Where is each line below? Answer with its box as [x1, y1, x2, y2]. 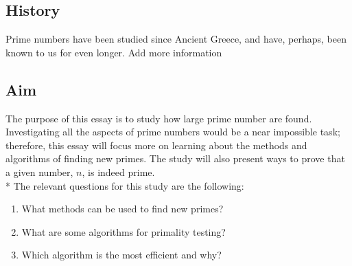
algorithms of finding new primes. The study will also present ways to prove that [5, 151, 345, 166]
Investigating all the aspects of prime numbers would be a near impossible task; [5, 124, 340, 139]
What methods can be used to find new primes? [21, 201, 224, 216]
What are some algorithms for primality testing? [21, 224, 226, 239]
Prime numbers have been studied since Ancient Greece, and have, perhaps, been [5, 32, 347, 46]
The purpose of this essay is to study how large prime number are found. [5, 111, 312, 125]
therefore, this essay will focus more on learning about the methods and [5, 137, 307, 152]
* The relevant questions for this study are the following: [5, 178, 244, 192]
